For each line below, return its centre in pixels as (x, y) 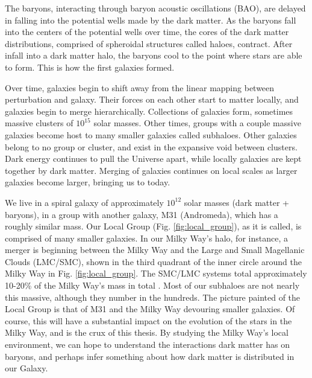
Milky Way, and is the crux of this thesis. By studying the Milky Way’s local (147, 332)
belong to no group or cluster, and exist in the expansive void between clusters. (151, 146)
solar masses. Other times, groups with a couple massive (197, 123)
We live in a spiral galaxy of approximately (84, 202)
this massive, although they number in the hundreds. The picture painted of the (153, 297)
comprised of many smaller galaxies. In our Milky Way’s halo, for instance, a (146, 238)
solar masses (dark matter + (236, 202)
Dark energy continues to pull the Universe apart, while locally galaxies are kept (153, 159)
